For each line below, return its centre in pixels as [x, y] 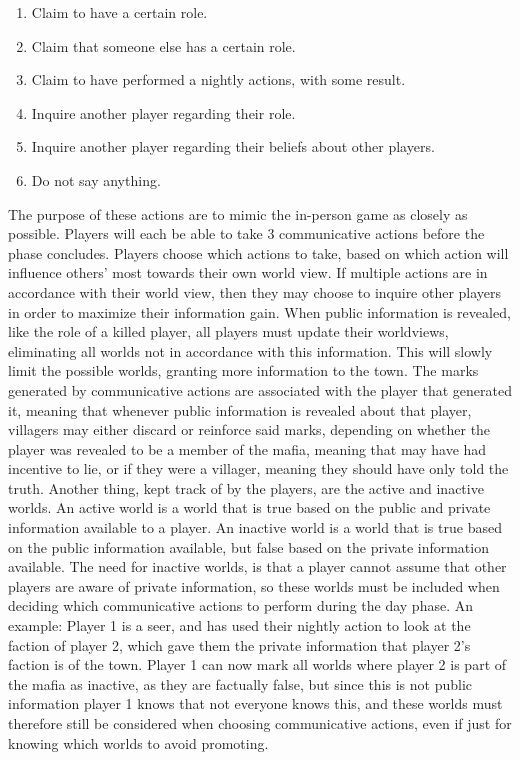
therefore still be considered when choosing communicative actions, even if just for [260, 723]
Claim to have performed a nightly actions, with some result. [218, 79]
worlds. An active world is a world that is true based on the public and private [249, 507]
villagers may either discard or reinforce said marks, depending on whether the [249, 429]
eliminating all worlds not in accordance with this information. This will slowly [250, 350]
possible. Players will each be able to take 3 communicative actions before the [246, 233]
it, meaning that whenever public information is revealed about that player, [240, 409]
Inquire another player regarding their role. [163, 112]
